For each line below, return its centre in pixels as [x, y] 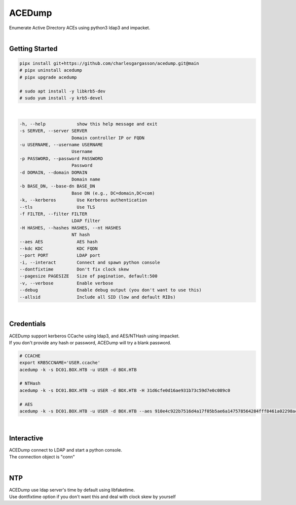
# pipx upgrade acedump [48, 77]
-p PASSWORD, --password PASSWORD [61, 159]
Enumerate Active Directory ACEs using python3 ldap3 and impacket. [80, 28]
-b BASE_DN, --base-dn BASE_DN [57, 186]
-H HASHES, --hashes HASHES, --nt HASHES [70, 228]
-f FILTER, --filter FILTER [53, 214]
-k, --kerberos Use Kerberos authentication [83, 200]
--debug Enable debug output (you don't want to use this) [111, 290]
